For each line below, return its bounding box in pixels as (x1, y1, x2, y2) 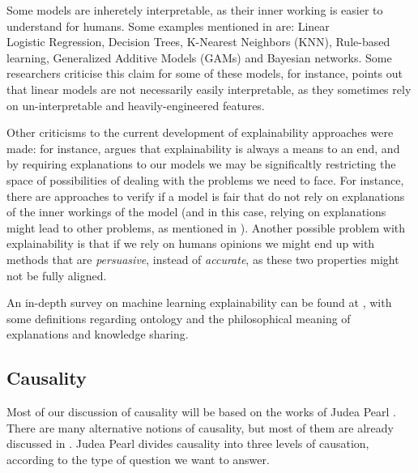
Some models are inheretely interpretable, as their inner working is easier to (6, 2, 383, 18)
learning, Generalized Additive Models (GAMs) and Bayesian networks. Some (6, 49, 392, 66)
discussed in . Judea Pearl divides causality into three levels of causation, (6, 435, 369, 452)
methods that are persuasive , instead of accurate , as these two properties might (6, 250, 399, 267)
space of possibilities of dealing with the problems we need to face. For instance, (6, 171, 404, 188)
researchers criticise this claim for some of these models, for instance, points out (6, 65, 403, 82)
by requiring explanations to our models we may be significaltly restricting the (6, 156, 396, 173)
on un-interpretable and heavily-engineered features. (6, 96, 265, 113)
